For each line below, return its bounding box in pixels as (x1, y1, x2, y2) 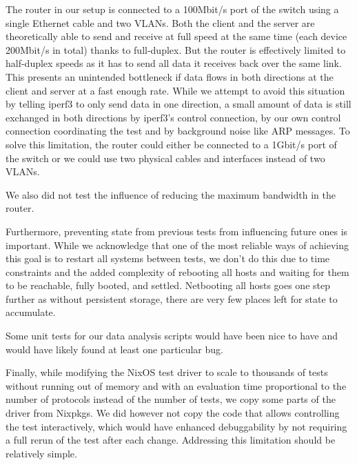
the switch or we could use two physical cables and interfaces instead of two (6, 150, 325, 165)
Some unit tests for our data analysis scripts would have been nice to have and (6, 328, 338, 343)
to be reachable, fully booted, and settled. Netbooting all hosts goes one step (6, 278, 330, 293)
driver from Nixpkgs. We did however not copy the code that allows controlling (6, 406, 340, 420)
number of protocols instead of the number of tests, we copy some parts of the (6, 392, 336, 406)
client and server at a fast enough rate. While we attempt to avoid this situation (6, 83, 345, 97)
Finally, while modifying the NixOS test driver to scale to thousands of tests (6, 365, 328, 379)
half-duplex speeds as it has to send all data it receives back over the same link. (6, 56, 342, 70)
